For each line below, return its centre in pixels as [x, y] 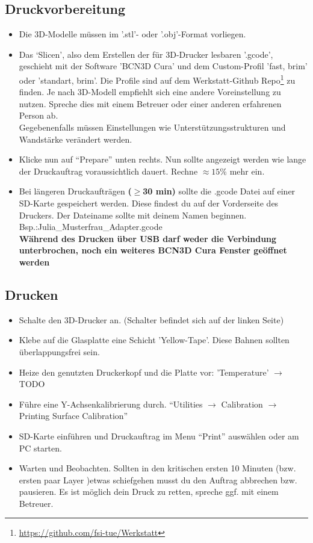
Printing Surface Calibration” [73, 416]
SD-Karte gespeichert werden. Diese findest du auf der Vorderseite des [149, 203]
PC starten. [40, 448]
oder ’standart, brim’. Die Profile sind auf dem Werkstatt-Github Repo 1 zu [157, 79]
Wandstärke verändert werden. [76, 139]
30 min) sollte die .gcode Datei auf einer [219, 191]
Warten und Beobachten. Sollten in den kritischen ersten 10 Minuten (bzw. [157, 468]
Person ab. [39, 115]
